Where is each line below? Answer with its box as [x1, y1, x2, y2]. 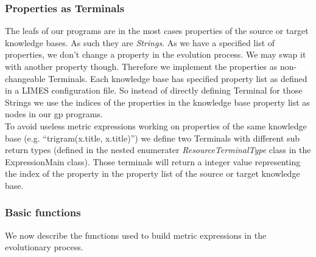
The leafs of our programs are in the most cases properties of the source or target [5, 24, 309, 37]
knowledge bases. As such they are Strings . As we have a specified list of [5, 36, 275, 49]
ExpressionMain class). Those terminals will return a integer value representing [5, 155, 301, 168]
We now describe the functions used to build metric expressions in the [5, 228, 267, 241]
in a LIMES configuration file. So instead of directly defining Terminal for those [5, 84, 303, 97]
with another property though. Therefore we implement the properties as [5, 60, 278, 72]
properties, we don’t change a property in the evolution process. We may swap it [5, 48, 306, 61]
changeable [5, 72, 46, 84]
